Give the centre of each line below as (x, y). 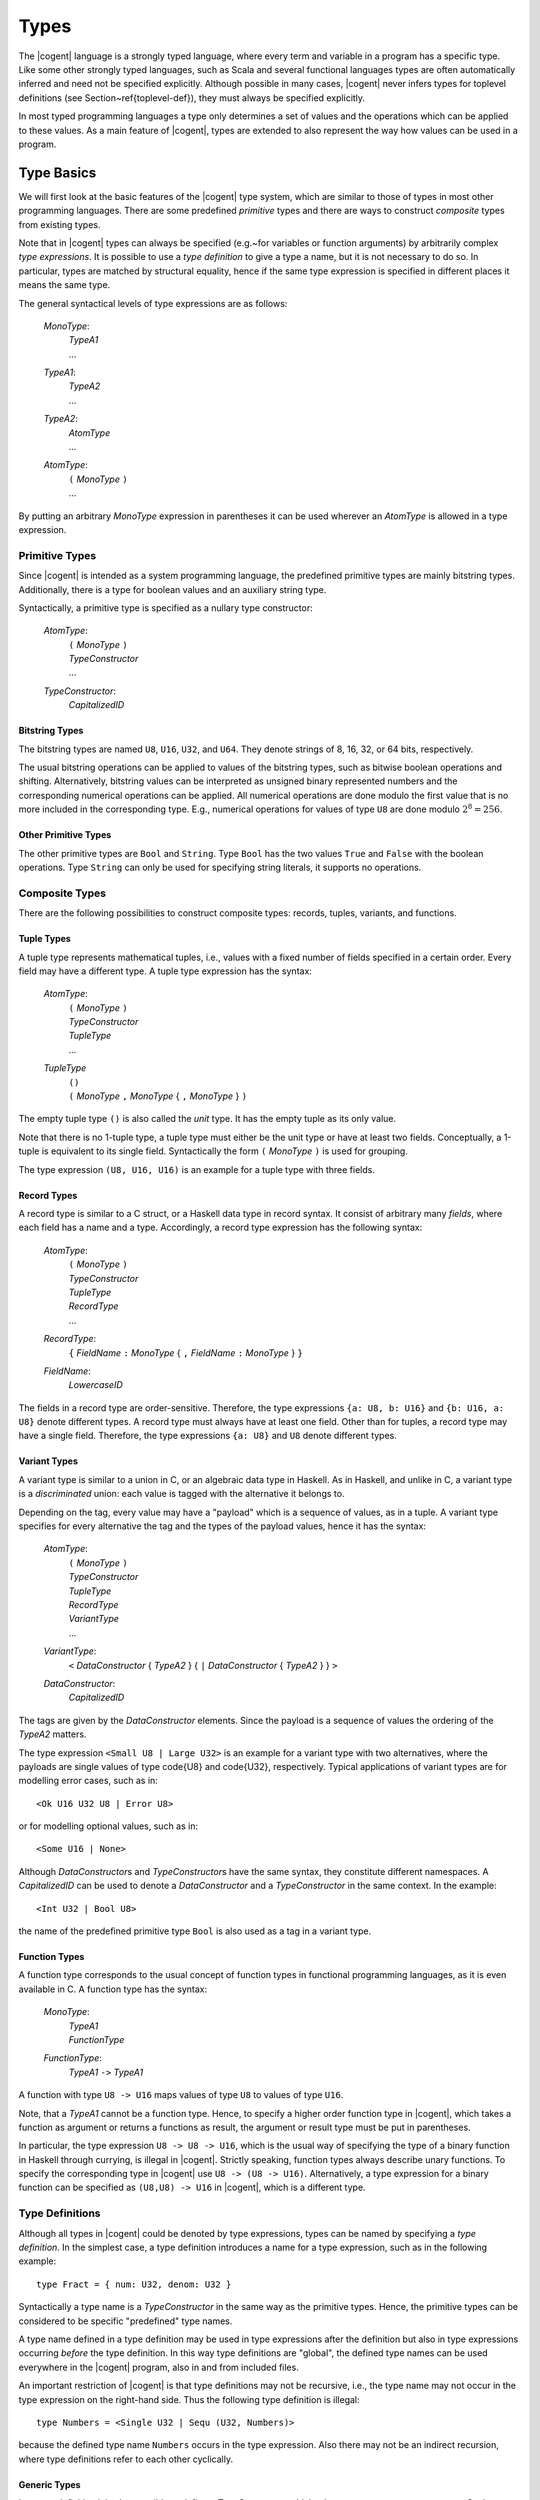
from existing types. (59, 224)
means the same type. (64, 285)
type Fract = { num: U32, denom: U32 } (134, 2284)
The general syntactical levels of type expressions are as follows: (153, 303)
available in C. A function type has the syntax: (113, 1989)
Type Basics (57, 172)
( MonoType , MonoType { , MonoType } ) (158, 1096)
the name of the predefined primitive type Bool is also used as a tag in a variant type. (195, 1931)
